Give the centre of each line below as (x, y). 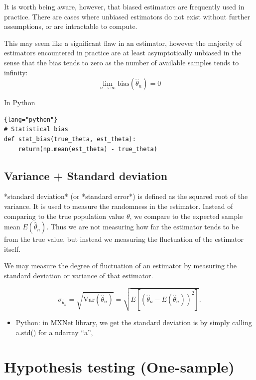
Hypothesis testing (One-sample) (119, 366)
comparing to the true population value (64, 216)
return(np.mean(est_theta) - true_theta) (88, 149)
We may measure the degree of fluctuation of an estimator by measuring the (121, 266)
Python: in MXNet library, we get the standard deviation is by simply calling (134, 322)
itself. (12, 249)
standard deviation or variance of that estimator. (79, 275)
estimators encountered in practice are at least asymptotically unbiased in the (123, 53)
